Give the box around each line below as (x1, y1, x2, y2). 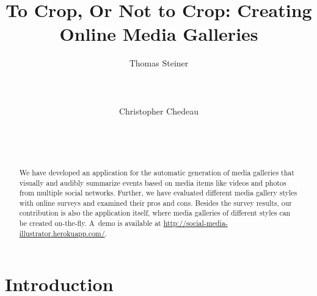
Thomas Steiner (129, 57, 189, 69)
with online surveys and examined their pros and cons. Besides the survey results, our (19, 197, 292, 208)
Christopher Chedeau (118, 104, 199, 117)
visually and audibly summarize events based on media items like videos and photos (19, 177, 286, 188)
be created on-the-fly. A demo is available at (19, 218, 161, 228)
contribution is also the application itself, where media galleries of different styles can (19, 208, 291, 218)
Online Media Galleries (59, 21, 258, 46)
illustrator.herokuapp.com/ (19, 228, 105, 238)
